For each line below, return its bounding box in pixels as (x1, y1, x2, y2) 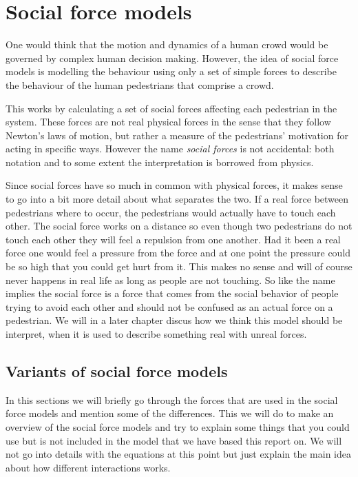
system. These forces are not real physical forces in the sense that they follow (6, 114, 331, 129)
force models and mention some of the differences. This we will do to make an (6, 406, 334, 420)
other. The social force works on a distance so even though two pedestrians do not (6, 219, 352, 233)
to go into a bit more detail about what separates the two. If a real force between (6, 192, 349, 206)
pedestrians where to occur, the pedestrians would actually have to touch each (6, 205, 336, 219)
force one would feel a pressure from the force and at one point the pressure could (6, 245, 351, 260)
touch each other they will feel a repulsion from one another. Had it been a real (6, 232, 341, 246)
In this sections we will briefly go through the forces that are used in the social (6, 392, 338, 407)
